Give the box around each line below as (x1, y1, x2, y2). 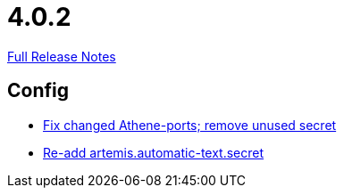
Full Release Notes (7, 48, 116, 64)
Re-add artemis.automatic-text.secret (43, 144, 264, 160)
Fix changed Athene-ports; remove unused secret (43, 117, 337, 133)
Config (7, 79, 69, 102)
